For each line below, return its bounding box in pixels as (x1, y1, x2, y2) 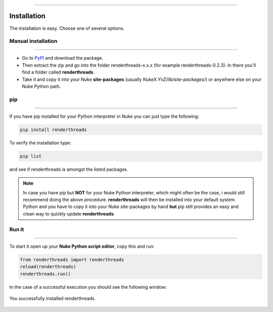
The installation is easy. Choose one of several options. (9, 25, 125, 31)
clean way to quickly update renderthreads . (23, 211, 115, 217)
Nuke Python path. (22, 83, 61, 89)
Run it (9, 226, 24, 233)
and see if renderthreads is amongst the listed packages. (9, 166, 128, 172)
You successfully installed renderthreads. (9, 295, 96, 301)
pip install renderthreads (20, 127, 87, 132)
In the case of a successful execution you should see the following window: (9, 284, 167, 290)
